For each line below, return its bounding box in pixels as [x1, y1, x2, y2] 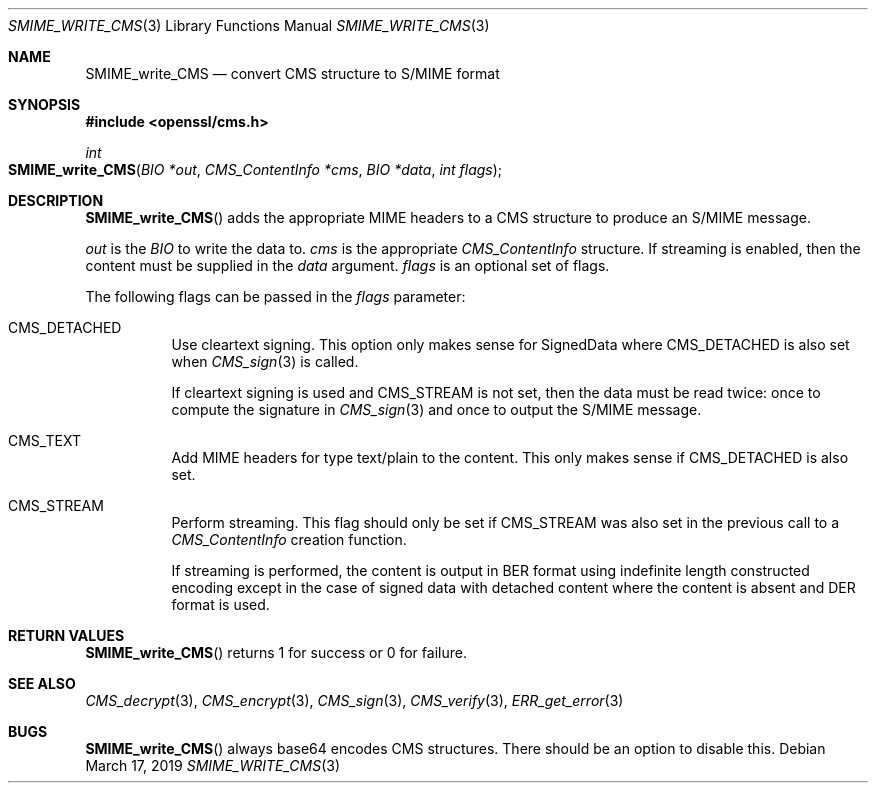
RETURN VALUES [8, 627, 125, 644]
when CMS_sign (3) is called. [171, 353, 359, 370]
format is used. [171, 596, 270, 613]
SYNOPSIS [8, 96, 81, 113]
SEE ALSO [8, 675, 76, 692]
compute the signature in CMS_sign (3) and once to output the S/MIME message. [171, 401, 702, 418]
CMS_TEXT [8, 432, 81, 449]
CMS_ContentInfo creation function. [171, 531, 407, 548]
